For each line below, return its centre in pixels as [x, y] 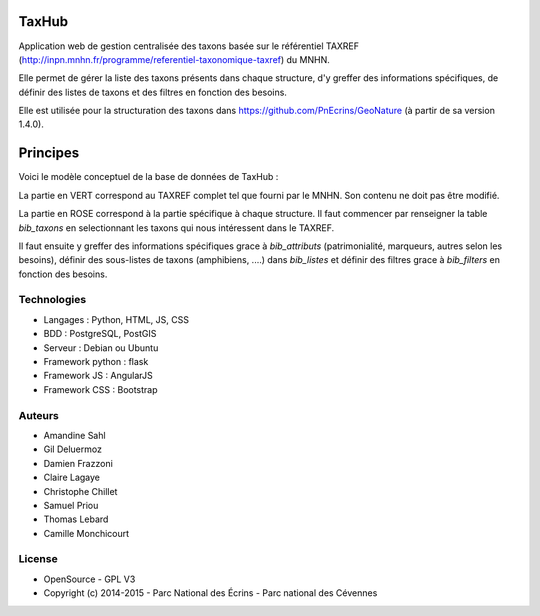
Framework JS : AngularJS [98, 376]
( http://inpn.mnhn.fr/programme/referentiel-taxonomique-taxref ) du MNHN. [174, 59]
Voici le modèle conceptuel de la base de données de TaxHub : [148, 177]
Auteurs [38, 415]
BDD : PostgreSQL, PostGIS [100, 334]
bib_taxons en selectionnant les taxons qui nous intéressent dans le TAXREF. [176, 227]
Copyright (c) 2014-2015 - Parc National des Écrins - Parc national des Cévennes [210, 593]
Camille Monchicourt [86, 533]
